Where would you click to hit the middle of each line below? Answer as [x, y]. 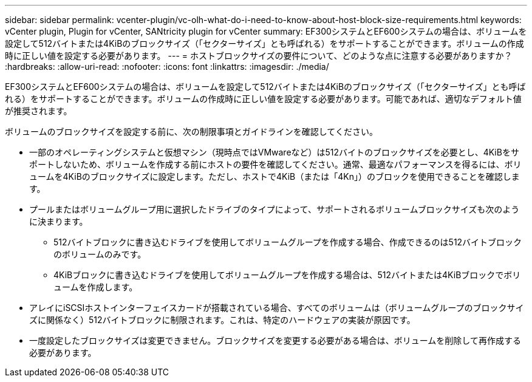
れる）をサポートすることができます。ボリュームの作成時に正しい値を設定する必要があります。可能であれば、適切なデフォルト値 [263, 99]
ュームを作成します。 [96, 287]
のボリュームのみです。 [100, 254]
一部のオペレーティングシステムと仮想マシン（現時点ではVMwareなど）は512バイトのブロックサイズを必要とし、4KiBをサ [274, 152]
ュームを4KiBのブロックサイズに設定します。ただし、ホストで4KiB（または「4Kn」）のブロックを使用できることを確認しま [275, 176]
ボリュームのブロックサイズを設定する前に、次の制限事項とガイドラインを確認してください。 [191, 131]
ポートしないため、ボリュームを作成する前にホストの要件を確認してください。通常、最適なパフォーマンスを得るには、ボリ [275, 164]
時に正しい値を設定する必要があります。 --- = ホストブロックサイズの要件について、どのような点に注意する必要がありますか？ [259, 56]
